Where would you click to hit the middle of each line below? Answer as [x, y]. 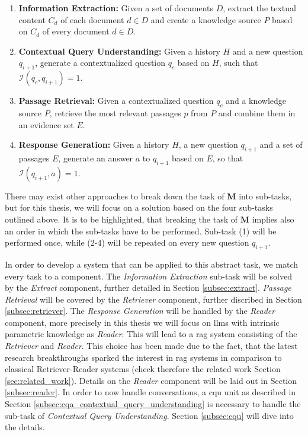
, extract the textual [259, 8]
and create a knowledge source [206, 19]
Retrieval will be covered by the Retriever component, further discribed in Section [153, 299]
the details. [25, 427]
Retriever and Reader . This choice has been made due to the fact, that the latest [151, 346]
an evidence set [46, 124]
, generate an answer [96, 158]
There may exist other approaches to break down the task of [115, 196]
